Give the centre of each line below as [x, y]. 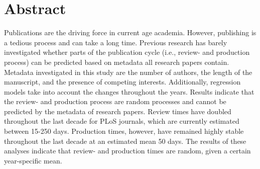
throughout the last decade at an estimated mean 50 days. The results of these [125, 141]
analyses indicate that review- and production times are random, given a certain [127, 151]
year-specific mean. [33, 160]
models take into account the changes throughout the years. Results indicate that [129, 91]
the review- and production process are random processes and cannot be [115, 101]
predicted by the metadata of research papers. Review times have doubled [118, 111]
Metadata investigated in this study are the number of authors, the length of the [128, 72]
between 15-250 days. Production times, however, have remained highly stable [124, 131]
